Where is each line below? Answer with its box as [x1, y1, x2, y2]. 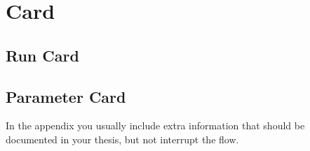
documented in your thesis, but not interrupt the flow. [6, 131, 239, 146]
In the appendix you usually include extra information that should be [6, 118, 305, 133]
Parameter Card [6, 85, 126, 107]
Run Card [6, 44, 79, 66]
